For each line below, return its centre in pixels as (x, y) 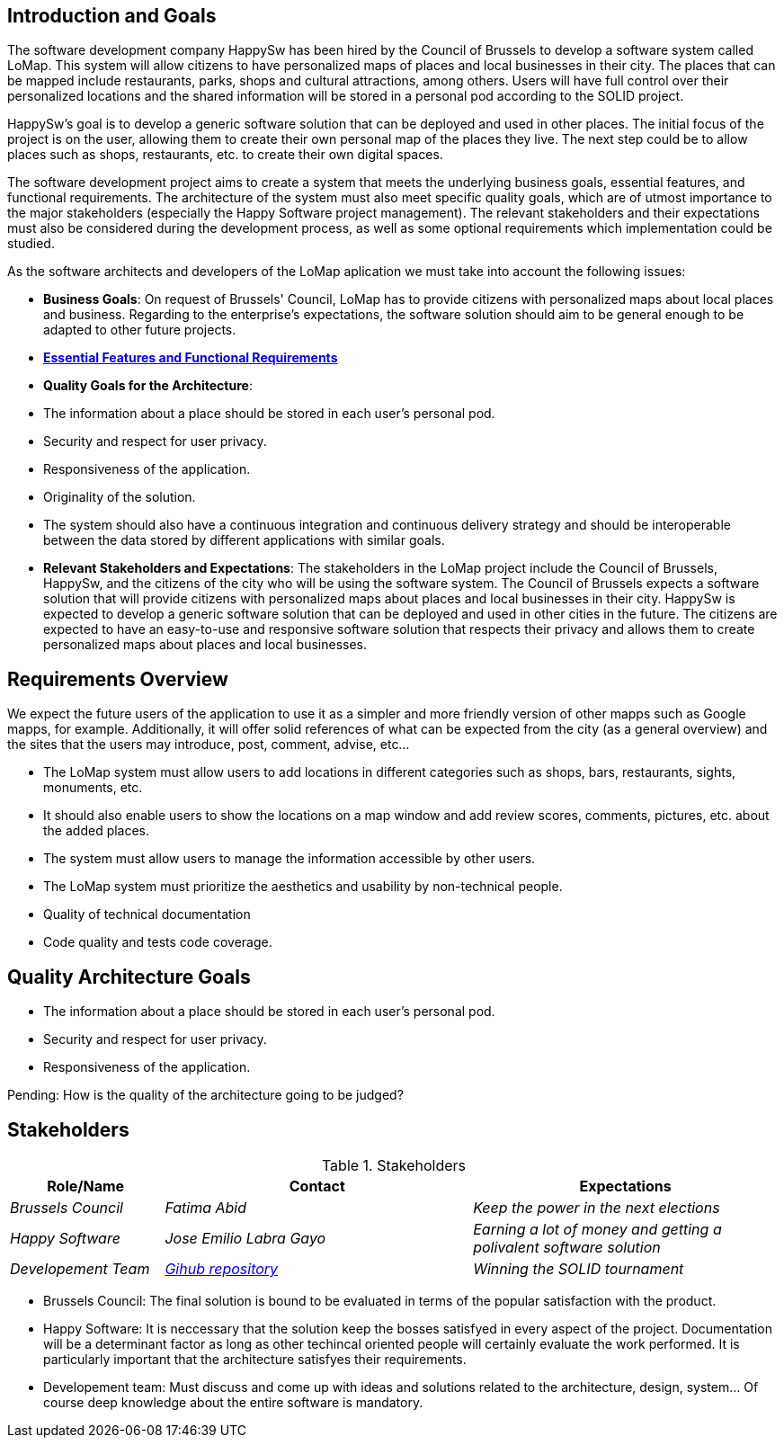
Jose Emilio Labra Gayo (245, 1238)
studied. (31, 244)
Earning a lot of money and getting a (597, 1229)
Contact (317, 1186)
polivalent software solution (567, 1247)
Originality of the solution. (120, 497)
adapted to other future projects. (140, 330)
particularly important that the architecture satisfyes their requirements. (255, 1359)
